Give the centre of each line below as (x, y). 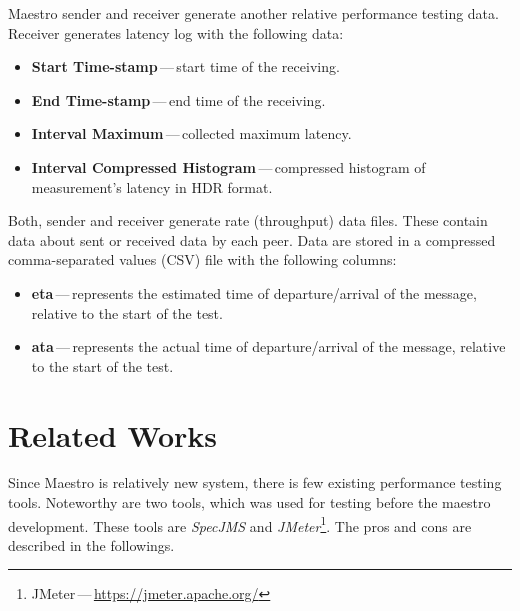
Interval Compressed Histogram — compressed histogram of (228, 166)
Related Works (113, 434)
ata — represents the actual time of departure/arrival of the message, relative (268, 346)
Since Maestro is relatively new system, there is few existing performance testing (255, 482)
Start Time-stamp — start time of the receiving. (185, 66)
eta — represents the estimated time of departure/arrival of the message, (254, 292)
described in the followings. (91, 544)
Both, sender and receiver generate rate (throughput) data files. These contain (248, 220)
